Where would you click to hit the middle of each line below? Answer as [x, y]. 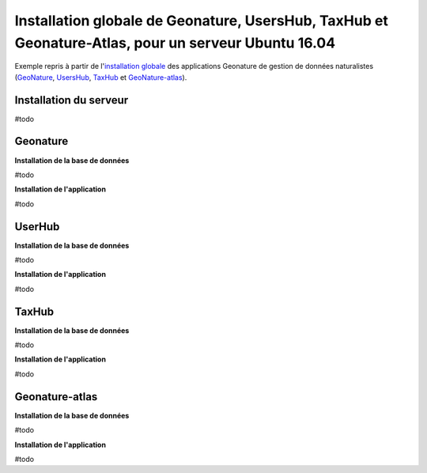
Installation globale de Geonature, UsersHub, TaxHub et [202, 21]
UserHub [37, 227]
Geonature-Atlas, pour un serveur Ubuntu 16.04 [175, 43]
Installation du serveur [72, 100]
